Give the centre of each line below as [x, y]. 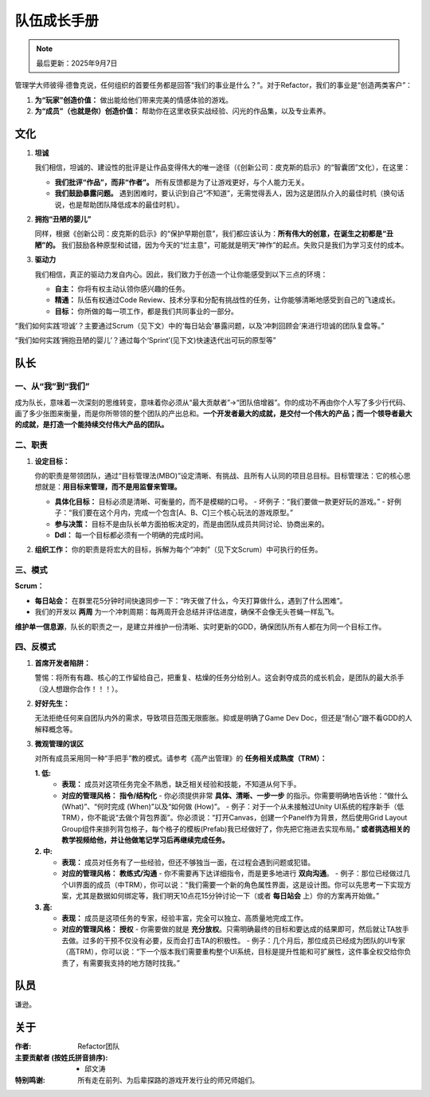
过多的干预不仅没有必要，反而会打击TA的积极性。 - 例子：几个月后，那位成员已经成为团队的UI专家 [244, 940]
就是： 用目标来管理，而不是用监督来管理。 [111, 487]
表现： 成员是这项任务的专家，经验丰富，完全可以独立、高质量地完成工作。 [185, 918]
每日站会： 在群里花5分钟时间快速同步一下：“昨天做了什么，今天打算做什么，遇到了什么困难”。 [191, 600]
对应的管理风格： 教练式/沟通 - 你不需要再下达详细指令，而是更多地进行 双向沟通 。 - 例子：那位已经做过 [233, 874]
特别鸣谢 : [30, 1079]
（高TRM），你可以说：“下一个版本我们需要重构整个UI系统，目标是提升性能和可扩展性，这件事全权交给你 [233, 952]
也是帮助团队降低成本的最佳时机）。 [126, 204]
